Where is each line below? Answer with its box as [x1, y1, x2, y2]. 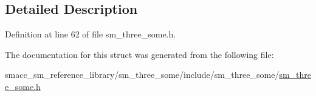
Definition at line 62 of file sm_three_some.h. [5, 28, 176, 40]
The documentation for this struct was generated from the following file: [5, 48, 274, 60]
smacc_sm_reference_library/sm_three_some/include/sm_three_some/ [5, 68, 280, 81]
